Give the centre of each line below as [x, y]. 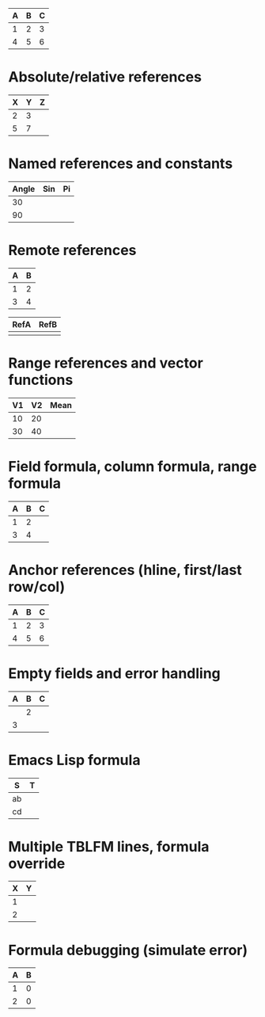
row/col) [37, 587]
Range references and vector [106, 363]
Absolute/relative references [105, 77]
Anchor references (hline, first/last [125, 570]
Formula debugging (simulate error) [128, 950]
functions [41, 380]
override [37, 863]
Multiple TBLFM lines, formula [109, 846]
